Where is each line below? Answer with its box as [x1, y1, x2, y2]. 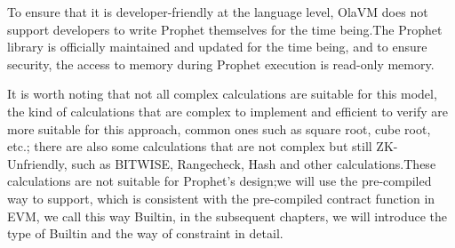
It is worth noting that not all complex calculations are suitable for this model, [7, 84, 437, 103]
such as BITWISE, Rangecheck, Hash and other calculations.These [71, 154, 436, 172]
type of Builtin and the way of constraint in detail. [7, 224, 283, 243]
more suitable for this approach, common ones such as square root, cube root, [7, 119, 431, 138]
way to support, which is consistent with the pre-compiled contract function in [7, 188, 435, 207]
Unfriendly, [7, 154, 68, 172]
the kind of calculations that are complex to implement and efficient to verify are [7, 101, 449, 120]
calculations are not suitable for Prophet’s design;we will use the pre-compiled [7, 172, 432, 190]
